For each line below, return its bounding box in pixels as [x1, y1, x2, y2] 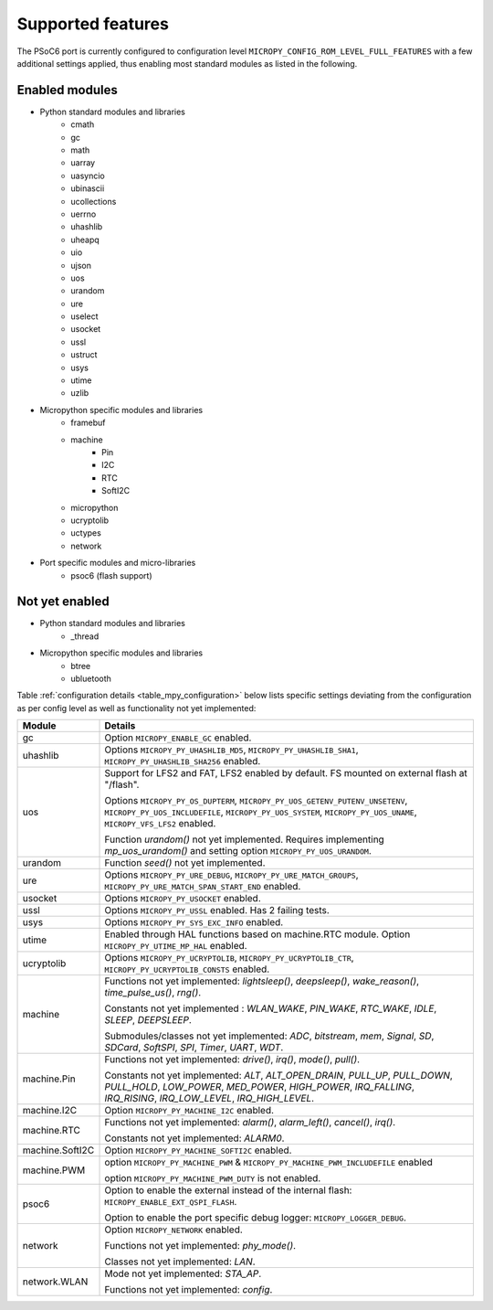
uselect [70, 311, 99, 322]
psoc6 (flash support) [70, 570, 152, 580]
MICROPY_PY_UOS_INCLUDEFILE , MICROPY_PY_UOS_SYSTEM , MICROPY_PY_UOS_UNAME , [104, 805, 417, 818]
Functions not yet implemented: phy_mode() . [104, 1240, 297, 1252]
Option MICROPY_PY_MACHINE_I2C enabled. [104, 1104, 274, 1117]
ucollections [70, 196, 117, 207]
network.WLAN [22, 1275, 89, 1288]
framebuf [70, 417, 106, 429]
